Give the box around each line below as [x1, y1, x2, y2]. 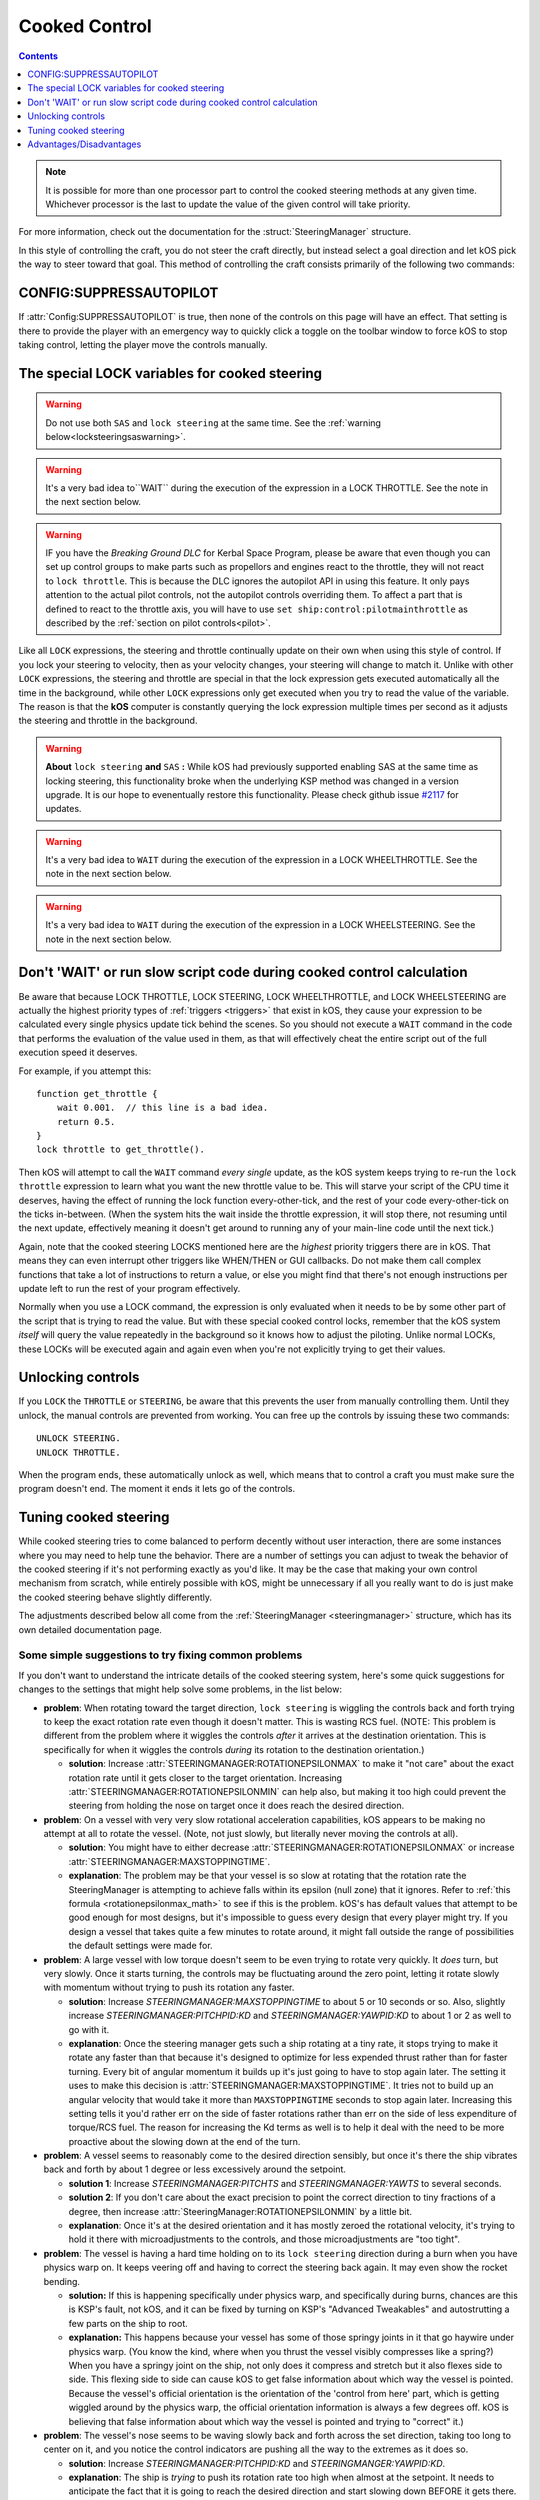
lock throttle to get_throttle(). [36, 1144, 205, 1155]
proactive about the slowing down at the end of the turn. [68, 2135, 301, 2147]
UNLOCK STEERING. [36, 1433, 121, 1444]
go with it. [68, 2023, 110, 2035]
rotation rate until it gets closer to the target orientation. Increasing [68, 1771, 343, 1784]
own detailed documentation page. [18, 1623, 162, 1635]
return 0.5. [56, 1116, 116, 1127]
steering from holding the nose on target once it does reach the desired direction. [68, 1800, 405, 1812]
